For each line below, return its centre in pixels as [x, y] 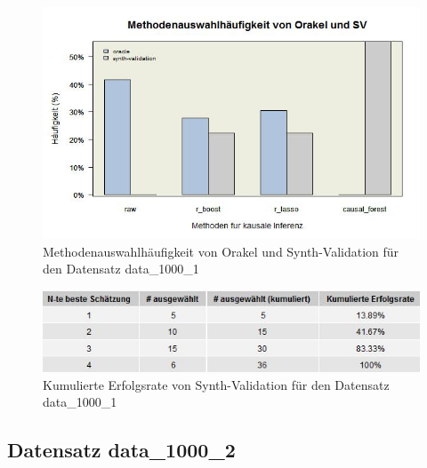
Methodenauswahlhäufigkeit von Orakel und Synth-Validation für [221, 251]
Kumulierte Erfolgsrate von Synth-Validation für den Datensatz [216, 384]
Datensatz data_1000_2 [121, 450]
